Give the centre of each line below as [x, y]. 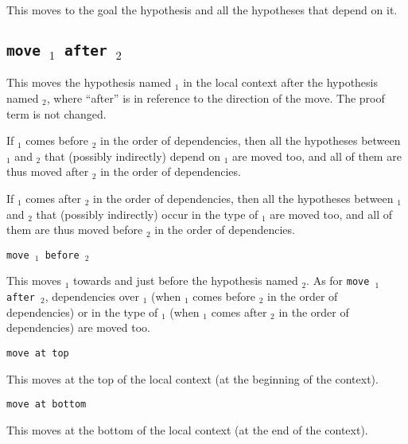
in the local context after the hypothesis [280, 82]
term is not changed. [56, 113]
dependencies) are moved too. [78, 327]
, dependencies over [92, 296]
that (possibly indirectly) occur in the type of [147, 214]
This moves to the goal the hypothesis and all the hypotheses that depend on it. [202, 10]
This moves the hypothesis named [89, 82]
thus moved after [48, 171]
